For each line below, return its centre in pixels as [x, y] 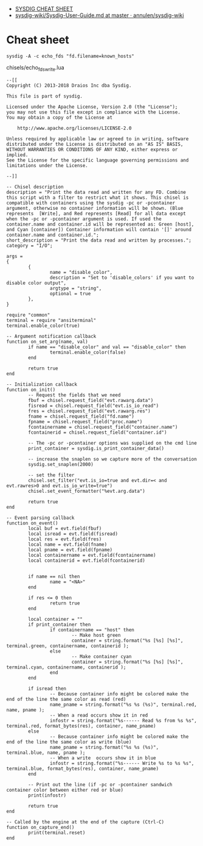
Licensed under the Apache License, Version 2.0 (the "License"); [92, 107]
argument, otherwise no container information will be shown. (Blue [95, 208]
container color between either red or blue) [65, 790]
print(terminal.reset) [57, 833]
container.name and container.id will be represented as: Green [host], [100, 224]
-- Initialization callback [42, 384]
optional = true [70, 293]
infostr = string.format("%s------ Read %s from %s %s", [123, 720]
